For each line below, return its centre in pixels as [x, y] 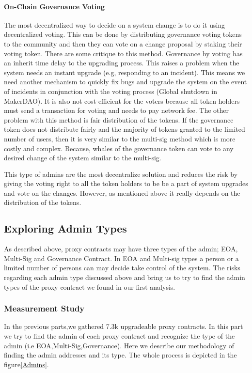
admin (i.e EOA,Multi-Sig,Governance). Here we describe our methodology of [119, 345]
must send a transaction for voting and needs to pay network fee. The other [117, 110]
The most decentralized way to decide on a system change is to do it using [115, 24]
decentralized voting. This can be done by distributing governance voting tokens [123, 34]
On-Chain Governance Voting [55, 6]
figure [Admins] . [26, 364]
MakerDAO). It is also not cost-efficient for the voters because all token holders [122, 101]
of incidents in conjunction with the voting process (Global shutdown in [110, 91]
